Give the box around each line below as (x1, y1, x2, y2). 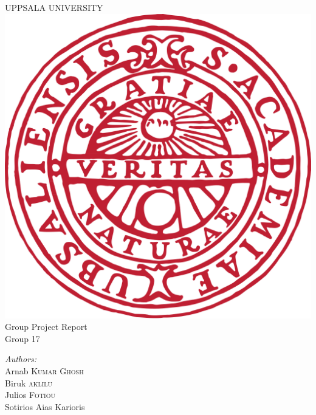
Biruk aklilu (5, 376, 53, 389)
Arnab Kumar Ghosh (5, 365, 84, 377)
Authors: (5, 352, 37, 365)
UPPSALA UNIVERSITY (5, 1, 103, 13)
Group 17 (5, 332, 40, 345)
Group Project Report (5, 320, 88, 333)
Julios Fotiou (5, 388, 55, 401)
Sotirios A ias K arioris (5, 400, 85, 413)
